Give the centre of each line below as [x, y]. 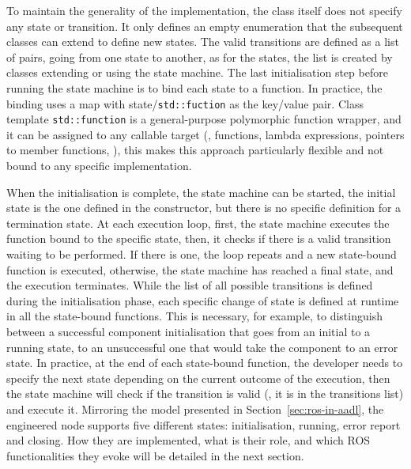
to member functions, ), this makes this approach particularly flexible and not [195, 150]
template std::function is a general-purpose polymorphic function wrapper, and [204, 119]
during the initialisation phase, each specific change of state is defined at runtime [203, 300]
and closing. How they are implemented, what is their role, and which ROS [189, 440]
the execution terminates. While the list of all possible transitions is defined [190, 285]
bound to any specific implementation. [99, 166]
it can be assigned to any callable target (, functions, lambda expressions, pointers [205, 134]
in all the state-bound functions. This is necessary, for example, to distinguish [194, 316]
